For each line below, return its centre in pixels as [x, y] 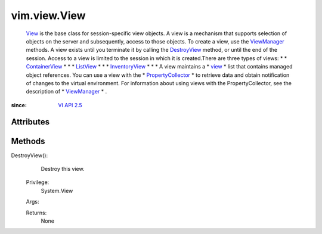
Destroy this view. [63, 169]
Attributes [30, 122]
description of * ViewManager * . [66, 92]
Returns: [36, 213]
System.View [57, 191]
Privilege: [38, 182]
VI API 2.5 [70, 105]
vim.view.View [48, 15]
